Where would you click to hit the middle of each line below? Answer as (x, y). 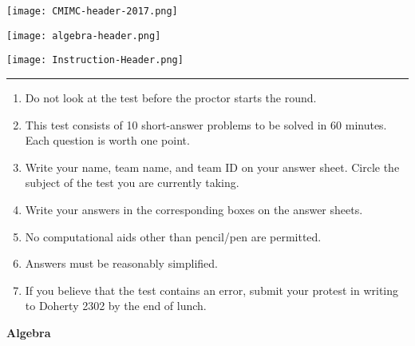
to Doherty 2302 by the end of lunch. (116, 306)
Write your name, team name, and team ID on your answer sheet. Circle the (212, 167)
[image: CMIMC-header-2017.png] (92, 11)
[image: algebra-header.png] (84, 36)
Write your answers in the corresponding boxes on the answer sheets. (194, 209)
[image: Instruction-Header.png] (95, 60)
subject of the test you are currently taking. (132, 183)
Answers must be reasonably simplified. (121, 263)
